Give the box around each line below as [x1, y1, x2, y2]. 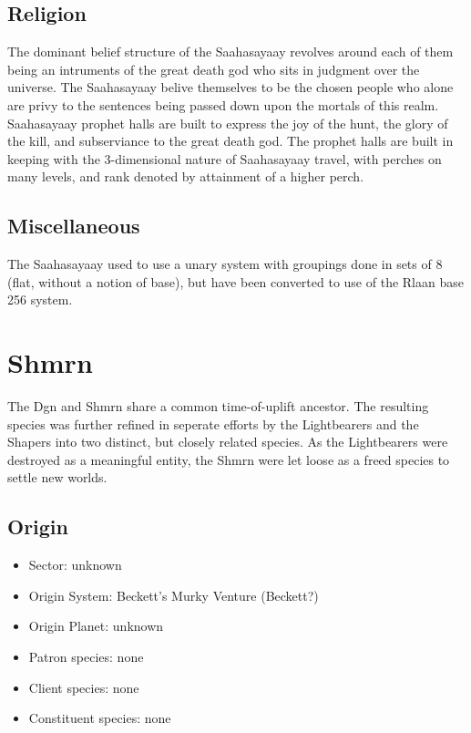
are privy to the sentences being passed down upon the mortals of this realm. [7, 95, 439, 114]
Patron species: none [28, 647, 144, 666]
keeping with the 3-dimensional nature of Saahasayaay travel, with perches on [7, 149, 442, 168]
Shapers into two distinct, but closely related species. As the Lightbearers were [7, 432, 448, 451]
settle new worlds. [7, 468, 108, 487]
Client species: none [28, 677, 139, 697]
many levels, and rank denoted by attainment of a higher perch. [7, 167, 364, 186]
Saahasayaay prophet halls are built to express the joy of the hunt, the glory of [7, 113, 448, 132]
